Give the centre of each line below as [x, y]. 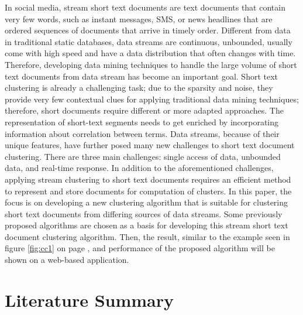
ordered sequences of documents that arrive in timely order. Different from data [148, 30]
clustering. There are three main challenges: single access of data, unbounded [143, 156]
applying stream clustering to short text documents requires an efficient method [148, 179]
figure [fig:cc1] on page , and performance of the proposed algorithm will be [140, 248]
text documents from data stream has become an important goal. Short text [142, 76]
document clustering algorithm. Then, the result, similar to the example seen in [147, 236]
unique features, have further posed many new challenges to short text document [150, 145]
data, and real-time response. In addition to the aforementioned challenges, [139, 168]
